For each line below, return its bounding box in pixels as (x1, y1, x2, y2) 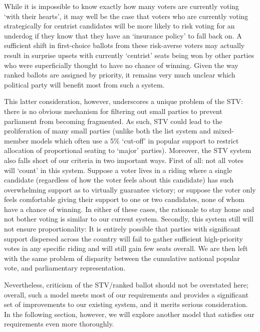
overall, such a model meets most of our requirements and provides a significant (4, 289, 248, 299)
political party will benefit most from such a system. (4, 79, 165, 89)
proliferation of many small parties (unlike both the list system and (4, 125, 211, 136)
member (4, 135, 29, 145)
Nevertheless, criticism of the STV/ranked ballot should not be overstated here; (4, 279, 248, 290)
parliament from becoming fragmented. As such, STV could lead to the (4, 115, 222, 126)
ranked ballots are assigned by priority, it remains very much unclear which (4, 69, 235, 80)
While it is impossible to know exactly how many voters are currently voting (4, 1, 239, 11)
